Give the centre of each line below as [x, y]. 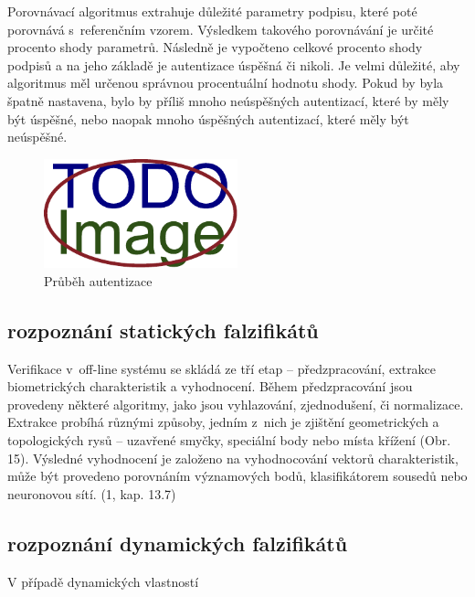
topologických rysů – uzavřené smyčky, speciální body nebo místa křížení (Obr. [229, 439]
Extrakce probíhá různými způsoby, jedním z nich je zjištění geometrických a [223, 422]
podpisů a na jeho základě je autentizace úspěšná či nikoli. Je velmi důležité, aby [234, 64]
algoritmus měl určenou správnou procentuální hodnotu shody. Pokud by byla [226, 83]
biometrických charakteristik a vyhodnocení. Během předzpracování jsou [210, 386]
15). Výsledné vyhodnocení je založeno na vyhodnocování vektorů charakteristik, [233, 458]
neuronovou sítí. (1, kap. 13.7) [92, 493]
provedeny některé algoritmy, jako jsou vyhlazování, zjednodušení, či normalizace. [236, 404]
